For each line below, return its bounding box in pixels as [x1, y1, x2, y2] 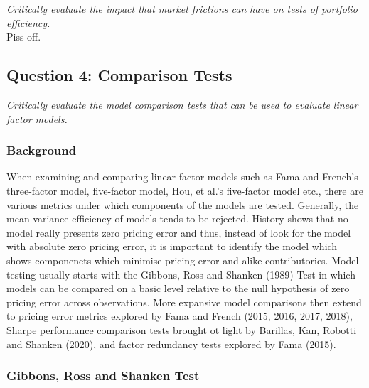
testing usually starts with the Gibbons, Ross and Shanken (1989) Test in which [6, 266, 355, 281]
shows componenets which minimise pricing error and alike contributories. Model [6, 252, 359, 267]
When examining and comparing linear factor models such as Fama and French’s [6, 169, 358, 184]
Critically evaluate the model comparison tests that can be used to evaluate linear [6, 97, 358, 112]
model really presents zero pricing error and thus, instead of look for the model [6, 225, 351, 239]
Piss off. [6, 29, 41, 44]
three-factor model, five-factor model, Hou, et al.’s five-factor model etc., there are [6, 183, 363, 198]
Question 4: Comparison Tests [6, 64, 232, 86]
